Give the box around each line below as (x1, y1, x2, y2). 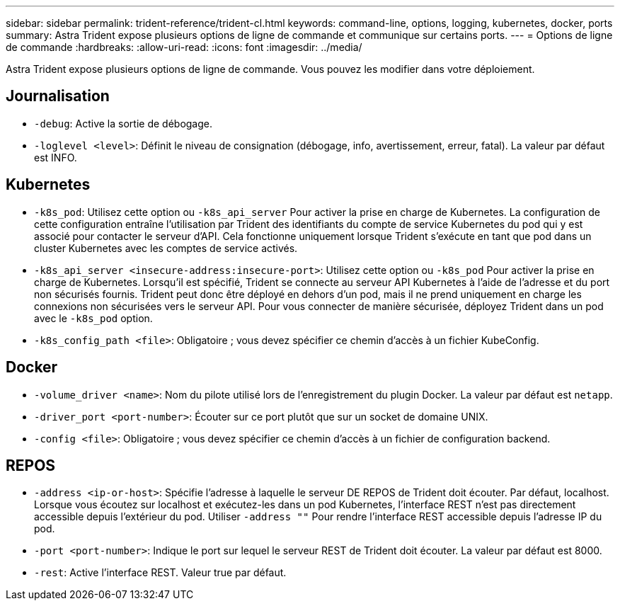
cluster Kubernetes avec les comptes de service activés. (34, 241, 298, 254)
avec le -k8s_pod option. (34, 311, 153, 324)
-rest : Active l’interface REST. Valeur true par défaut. (34, 566, 287, 579)
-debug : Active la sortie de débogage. (34, 117, 213, 130)
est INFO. (34, 151, 77, 164)
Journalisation (6, 87, 110, 105)
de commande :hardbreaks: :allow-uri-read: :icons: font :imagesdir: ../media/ (6, 41, 362, 53)
